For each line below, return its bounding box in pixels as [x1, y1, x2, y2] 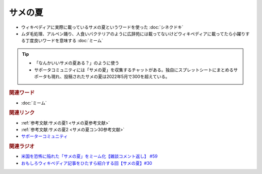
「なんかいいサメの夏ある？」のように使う [34, 60, 119, 66]
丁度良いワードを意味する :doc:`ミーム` [25, 38, 103, 44]
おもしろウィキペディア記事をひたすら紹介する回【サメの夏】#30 [21, 160, 152, 166]
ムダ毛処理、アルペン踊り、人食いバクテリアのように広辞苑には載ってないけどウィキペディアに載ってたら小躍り [21, 31, 246, 36]
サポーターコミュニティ [21, 133, 68, 139]
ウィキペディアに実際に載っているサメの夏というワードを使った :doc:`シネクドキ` [21, 24, 184, 30]
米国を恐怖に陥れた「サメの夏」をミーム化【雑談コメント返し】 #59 [21, 153, 158, 159]
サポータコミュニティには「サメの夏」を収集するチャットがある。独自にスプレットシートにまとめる [34, 67, 234, 73]
